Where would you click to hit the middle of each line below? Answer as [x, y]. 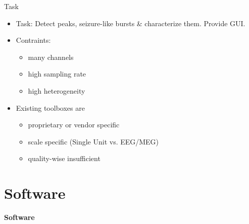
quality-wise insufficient [64, 158]
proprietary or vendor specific [74, 125]
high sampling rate [57, 74]
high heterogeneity [57, 90]
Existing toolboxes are [50, 107]
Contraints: [33, 40]
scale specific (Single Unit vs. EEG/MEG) [93, 141]
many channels [51, 57]
